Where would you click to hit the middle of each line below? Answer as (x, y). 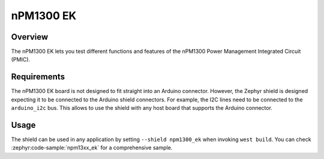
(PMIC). (20, 59)
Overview (30, 37)
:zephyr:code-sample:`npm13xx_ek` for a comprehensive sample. (92, 148)
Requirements (38, 77)
